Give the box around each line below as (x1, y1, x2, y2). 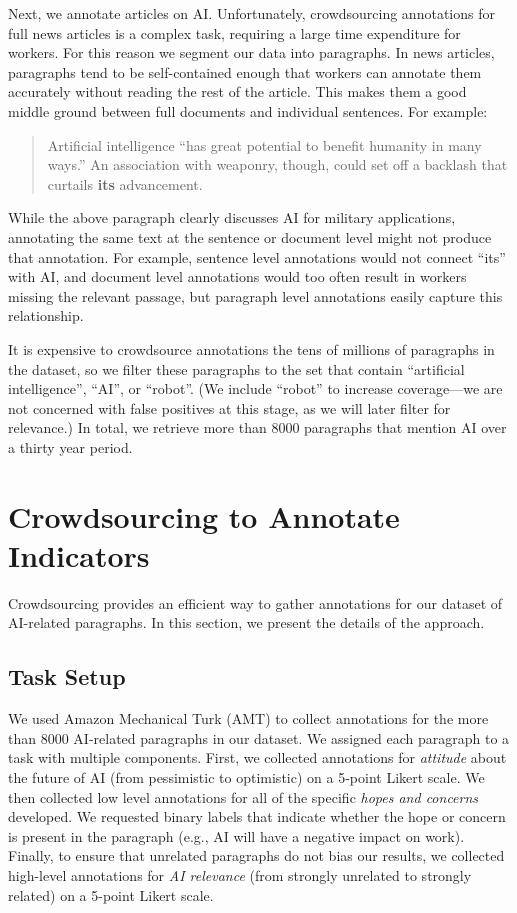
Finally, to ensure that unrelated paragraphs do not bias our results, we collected (8, 845, 505, 866)
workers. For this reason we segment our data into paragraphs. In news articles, (8, 42, 495, 63)
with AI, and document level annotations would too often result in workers (8, 266, 467, 287)
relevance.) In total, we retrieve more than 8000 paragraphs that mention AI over (8, 417, 507, 438)
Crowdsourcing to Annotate (8, 495, 400, 536)
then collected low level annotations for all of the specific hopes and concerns (8, 786, 479, 807)
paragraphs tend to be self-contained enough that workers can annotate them (8, 61, 482, 82)
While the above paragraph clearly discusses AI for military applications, (8, 207, 456, 228)
